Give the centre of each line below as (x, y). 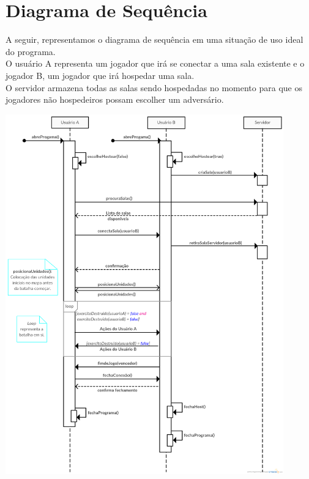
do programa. (31, 51)
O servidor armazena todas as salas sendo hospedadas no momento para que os (154, 87)
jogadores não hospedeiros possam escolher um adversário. (115, 99)
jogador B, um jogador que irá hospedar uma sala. (100, 75)
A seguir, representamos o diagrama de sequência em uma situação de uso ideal (154, 39)
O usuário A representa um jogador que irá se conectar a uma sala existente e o (155, 63)
